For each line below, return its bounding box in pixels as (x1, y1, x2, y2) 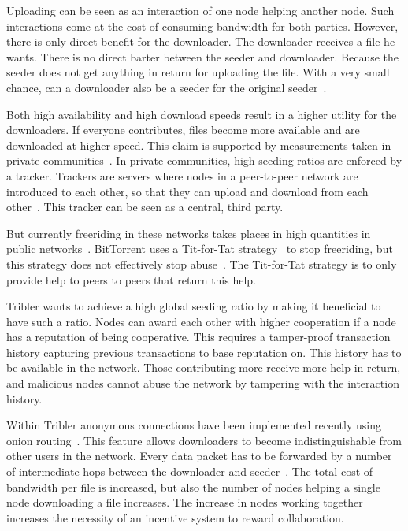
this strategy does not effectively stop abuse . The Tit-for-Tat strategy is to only (6, 255, 397, 272)
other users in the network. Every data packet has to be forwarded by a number (6, 447, 392, 464)
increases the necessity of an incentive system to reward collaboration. (6, 509, 344, 525)
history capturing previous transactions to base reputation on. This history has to (6, 343, 402, 360)
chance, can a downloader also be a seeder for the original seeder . (6, 79, 327, 95)
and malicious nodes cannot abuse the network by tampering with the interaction (6, 375, 399, 392)
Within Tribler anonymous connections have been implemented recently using (6, 417, 381, 433)
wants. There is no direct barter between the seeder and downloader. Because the (6, 48, 399, 65)
